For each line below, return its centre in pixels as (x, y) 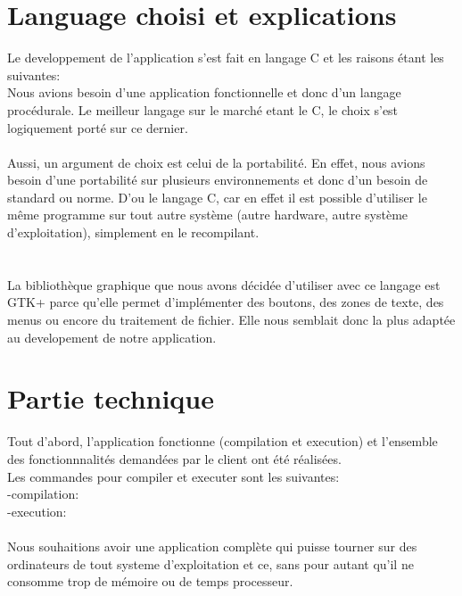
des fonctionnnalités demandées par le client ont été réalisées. (174, 458)
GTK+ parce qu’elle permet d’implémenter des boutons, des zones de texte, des (226, 302)
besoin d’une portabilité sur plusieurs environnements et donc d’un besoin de (218, 180)
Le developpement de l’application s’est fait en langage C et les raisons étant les (226, 58)
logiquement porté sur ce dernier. (98, 127)
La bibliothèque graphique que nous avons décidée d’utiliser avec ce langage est (224, 284)
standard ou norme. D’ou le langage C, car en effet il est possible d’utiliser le (217, 197)
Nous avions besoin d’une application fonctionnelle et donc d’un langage (204, 92)
